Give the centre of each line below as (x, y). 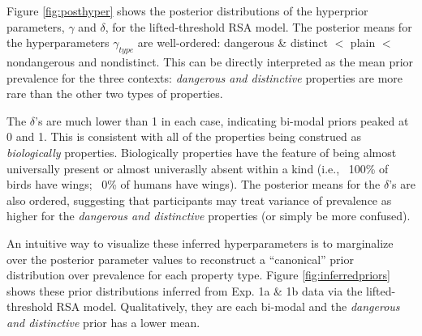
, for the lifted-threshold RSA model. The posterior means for (258, 26)
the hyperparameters (58, 43)
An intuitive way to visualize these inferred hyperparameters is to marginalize (200, 242)
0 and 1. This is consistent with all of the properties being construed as (184, 136)
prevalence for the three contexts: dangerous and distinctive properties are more (205, 77)
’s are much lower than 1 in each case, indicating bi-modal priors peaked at (222, 120)
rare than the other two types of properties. (115, 94)
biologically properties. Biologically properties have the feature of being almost (202, 152)
